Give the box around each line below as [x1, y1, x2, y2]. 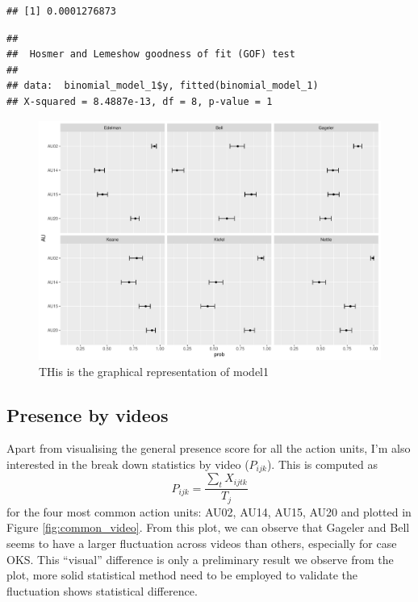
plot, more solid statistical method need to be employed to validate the [6, 566, 358, 583]
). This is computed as [266, 456, 378, 473]
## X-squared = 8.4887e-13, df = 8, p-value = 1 [6, 95, 273, 107]
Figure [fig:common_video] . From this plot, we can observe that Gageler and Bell [6, 519, 410, 536]
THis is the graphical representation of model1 [39, 362, 270, 379]
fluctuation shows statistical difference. [6, 582, 198, 599]
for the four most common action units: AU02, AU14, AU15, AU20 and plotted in [6, 503, 412, 520]
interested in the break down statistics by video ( [6, 456, 249, 473]
